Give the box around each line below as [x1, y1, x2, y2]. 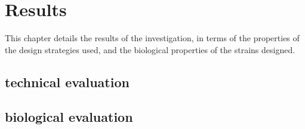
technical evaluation [5, 72, 130, 91]
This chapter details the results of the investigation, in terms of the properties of [5, 32, 300, 44]
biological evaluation [5, 107, 133, 126]
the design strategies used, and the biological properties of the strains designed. [5, 43, 295, 56]
